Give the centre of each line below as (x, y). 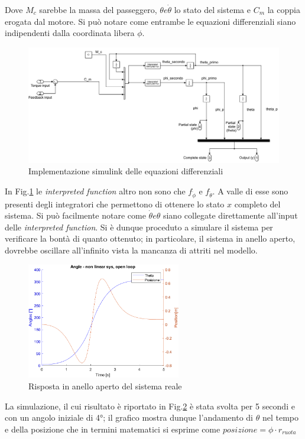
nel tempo (280, 417)
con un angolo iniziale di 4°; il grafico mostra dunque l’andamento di (129, 417)
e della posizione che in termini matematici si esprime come (113, 429)
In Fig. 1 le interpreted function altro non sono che (95, 191)
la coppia (284, 9)
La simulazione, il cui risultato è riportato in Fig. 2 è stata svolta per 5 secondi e (150, 406)
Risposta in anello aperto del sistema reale (105, 386)
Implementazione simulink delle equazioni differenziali (126, 171)
